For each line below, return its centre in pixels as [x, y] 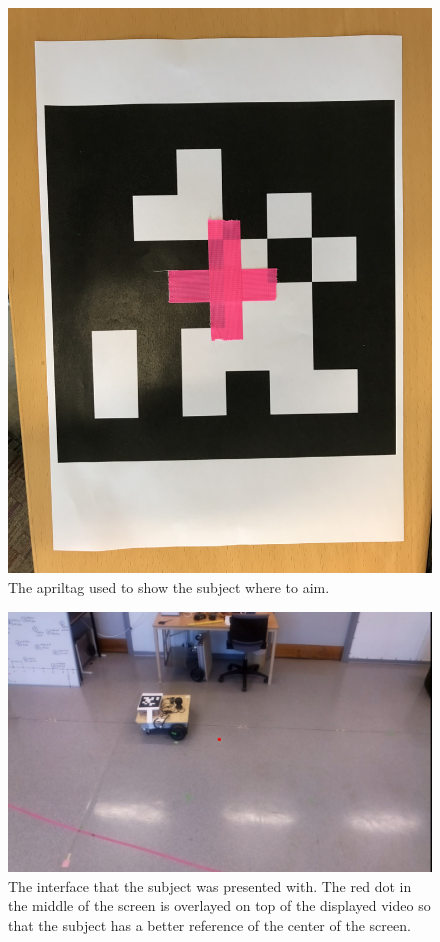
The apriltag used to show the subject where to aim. [169, 586]
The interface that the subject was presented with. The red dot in [210, 885]
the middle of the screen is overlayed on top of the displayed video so [219, 905]
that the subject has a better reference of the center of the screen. [209, 924]
